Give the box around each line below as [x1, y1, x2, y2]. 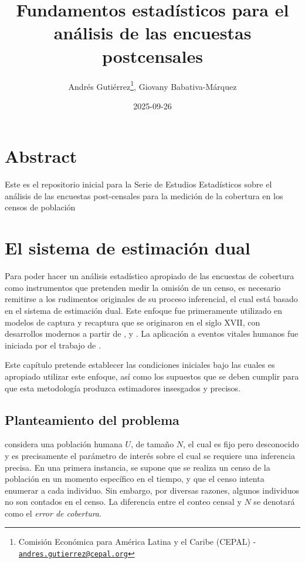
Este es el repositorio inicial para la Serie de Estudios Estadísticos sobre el [5, 178, 272, 190]
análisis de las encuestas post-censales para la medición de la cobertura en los [5, 189, 283, 202]
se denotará [253, 495, 295, 508]
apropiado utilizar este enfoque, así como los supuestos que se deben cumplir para [5, 370, 299, 382]
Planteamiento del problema [5, 410, 179, 428]
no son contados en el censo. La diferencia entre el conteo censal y [5, 495, 242, 508]
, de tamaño [131, 438, 174, 450]
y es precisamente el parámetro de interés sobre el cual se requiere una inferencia [5, 449, 295, 461]
